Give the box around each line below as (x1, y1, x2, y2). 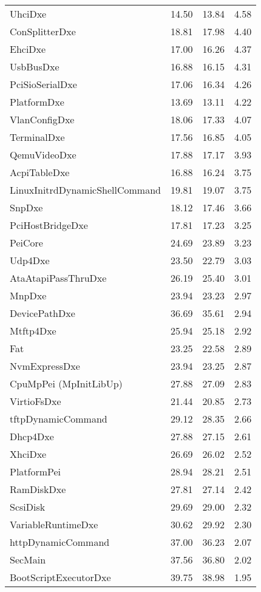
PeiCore (10, 236, 43, 250)
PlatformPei (10, 464, 61, 478)
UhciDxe (10, 7, 47, 21)
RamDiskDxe (10, 482, 66, 496)
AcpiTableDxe (10, 165, 70, 179)
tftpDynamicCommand (10, 412, 107, 426)
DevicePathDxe (10, 306, 75, 320)
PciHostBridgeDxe (10, 218, 88, 232)
